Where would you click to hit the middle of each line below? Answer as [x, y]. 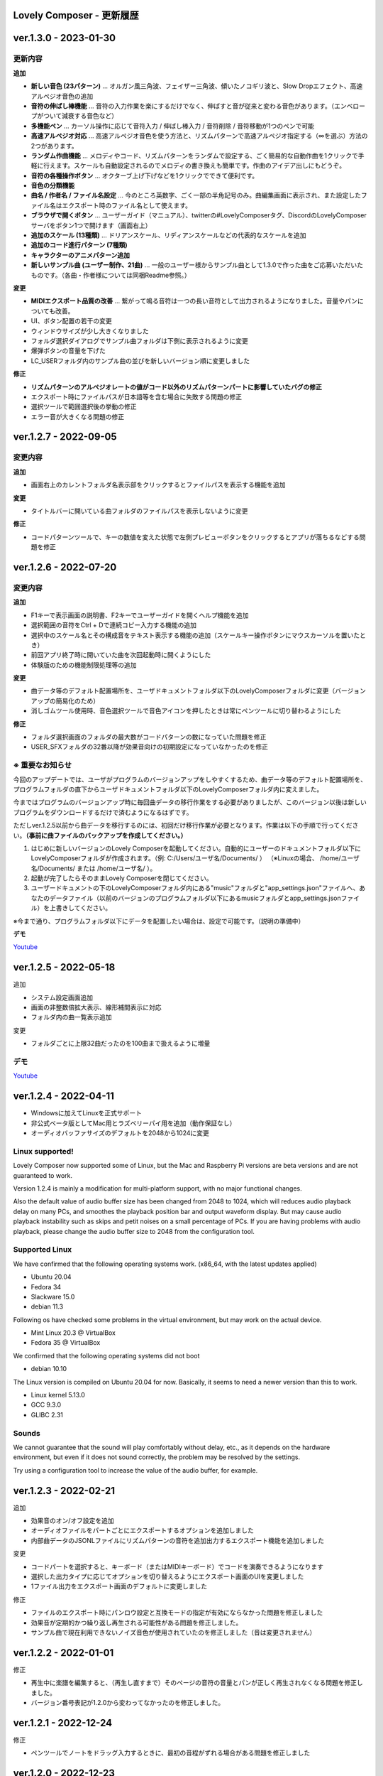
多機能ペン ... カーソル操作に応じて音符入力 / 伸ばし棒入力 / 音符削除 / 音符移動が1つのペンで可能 [173, 126]
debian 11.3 [47, 1306]
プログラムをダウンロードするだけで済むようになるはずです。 [103, 812]
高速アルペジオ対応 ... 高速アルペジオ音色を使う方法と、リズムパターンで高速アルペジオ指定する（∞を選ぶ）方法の [199, 136]
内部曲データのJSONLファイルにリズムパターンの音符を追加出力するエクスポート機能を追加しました [178, 1540]
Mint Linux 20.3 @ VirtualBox [73, 1333]
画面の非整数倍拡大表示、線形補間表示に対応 [96, 1007]
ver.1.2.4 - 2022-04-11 [64, 1097]
